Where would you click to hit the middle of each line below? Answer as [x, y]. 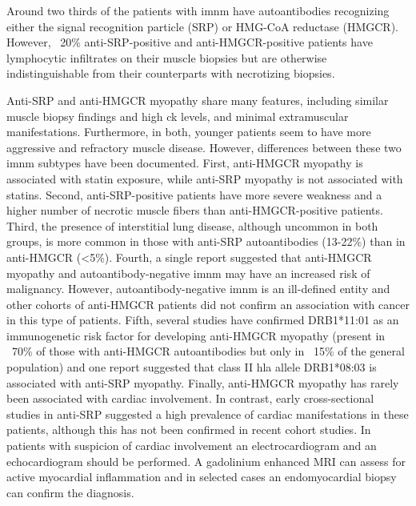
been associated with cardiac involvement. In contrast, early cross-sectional [190, 398]
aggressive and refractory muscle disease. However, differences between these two [204, 147]
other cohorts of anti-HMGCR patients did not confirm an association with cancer [208, 304]
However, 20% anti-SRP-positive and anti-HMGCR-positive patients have [190, 42]
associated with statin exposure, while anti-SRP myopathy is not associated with [205, 178]
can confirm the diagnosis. [70, 492]
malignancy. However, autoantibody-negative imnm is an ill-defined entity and [198, 289]
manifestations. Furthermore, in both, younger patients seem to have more [189, 132]
